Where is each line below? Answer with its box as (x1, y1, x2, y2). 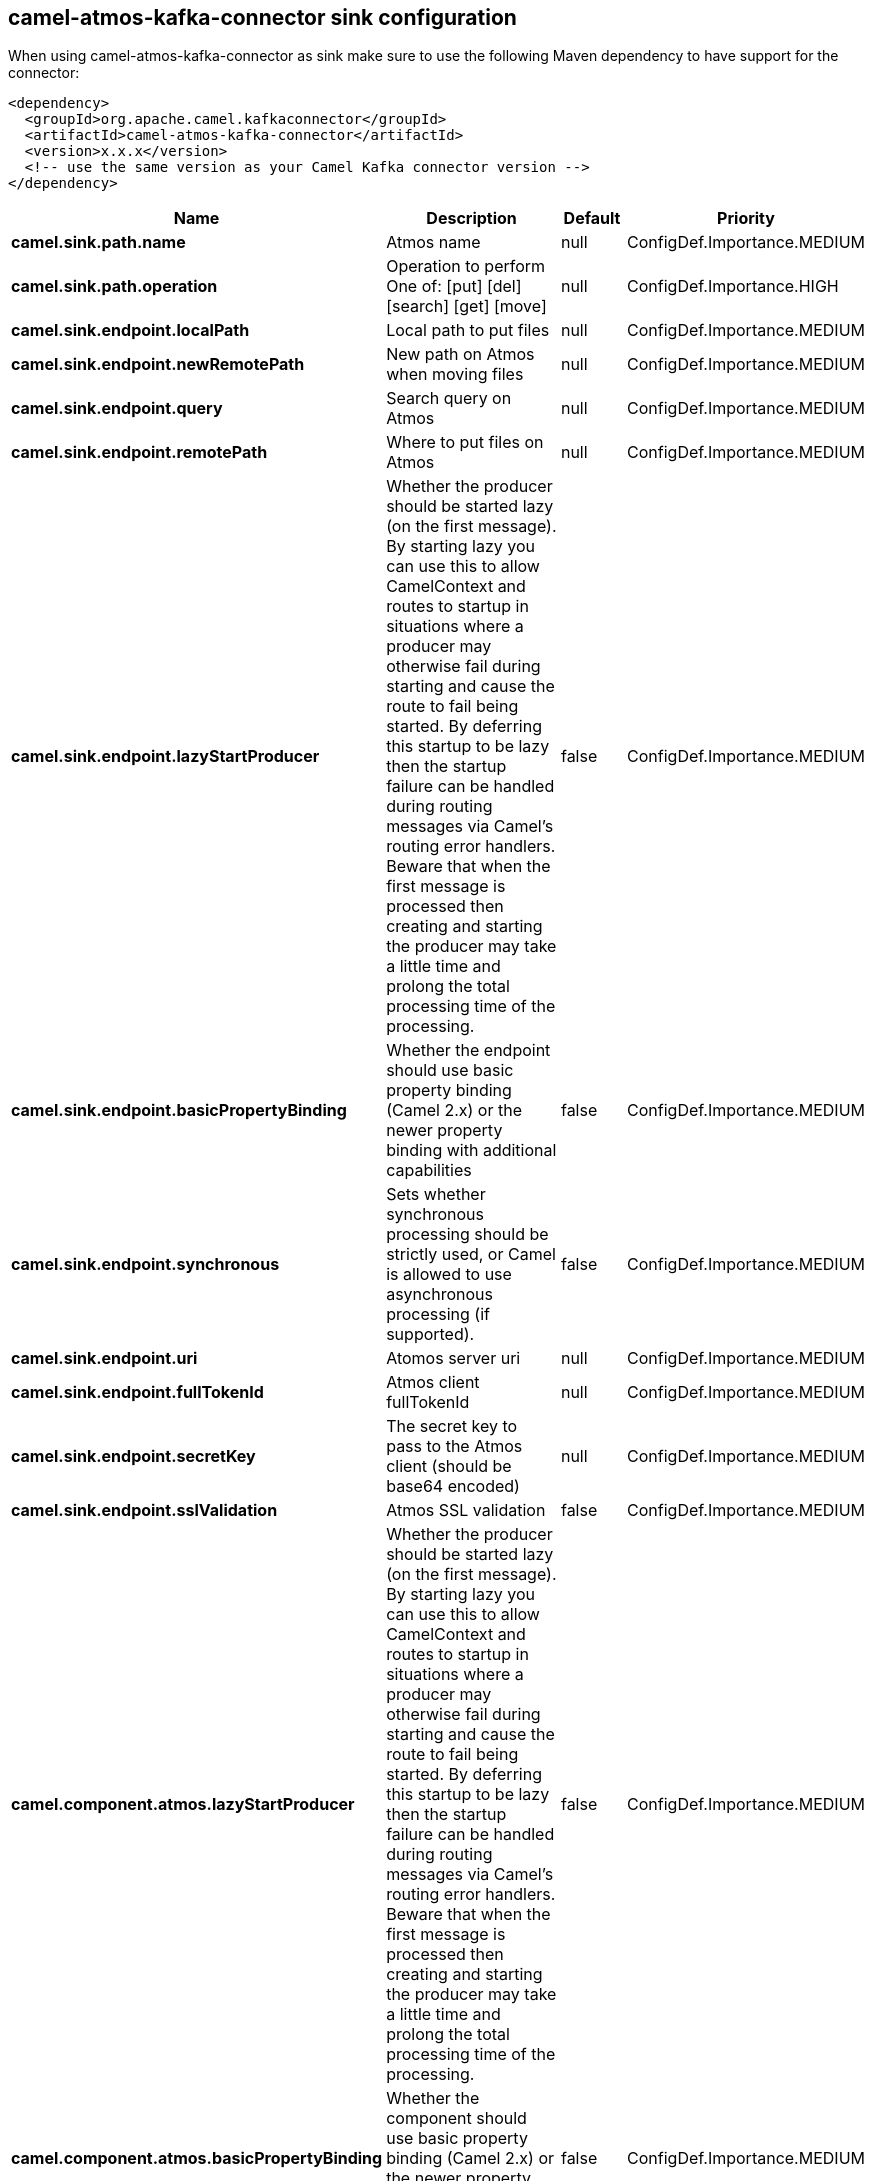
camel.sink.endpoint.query (11, 398, 223, 419)
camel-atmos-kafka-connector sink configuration (8, 5, 517, 30)
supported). (386, 1324, 475, 1345)
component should (386, 2108, 527, 2129)
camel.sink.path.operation (11, 276, 218, 297)
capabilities (386, 1160, 472, 1181)
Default (563, 208, 621, 229)
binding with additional (386, 1140, 557, 1161)
